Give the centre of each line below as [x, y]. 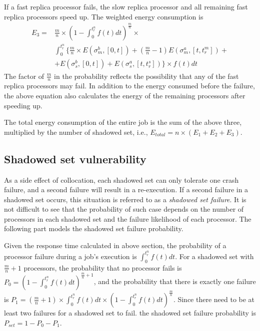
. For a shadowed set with [214, 256]
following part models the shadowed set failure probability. [94, 228]
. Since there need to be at [214, 299]
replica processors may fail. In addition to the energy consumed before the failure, [129, 86]
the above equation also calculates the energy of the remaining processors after [125, 95]
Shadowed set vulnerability [75, 159]
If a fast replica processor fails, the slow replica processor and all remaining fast [126, 6]
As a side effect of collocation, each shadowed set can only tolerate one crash [121, 179]
